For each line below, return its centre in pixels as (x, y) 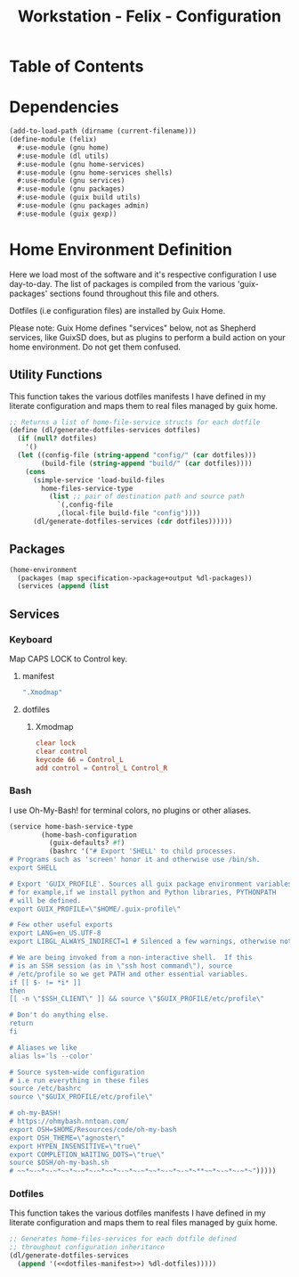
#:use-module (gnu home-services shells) (95, 172)
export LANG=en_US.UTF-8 (55, 933)
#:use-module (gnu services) (71, 181)
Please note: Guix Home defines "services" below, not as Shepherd (133, 328)
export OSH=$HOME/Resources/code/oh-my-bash (93, 1129)
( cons (36, 471)
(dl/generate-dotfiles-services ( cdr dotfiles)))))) (133, 521)
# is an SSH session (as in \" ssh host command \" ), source (121, 966)
